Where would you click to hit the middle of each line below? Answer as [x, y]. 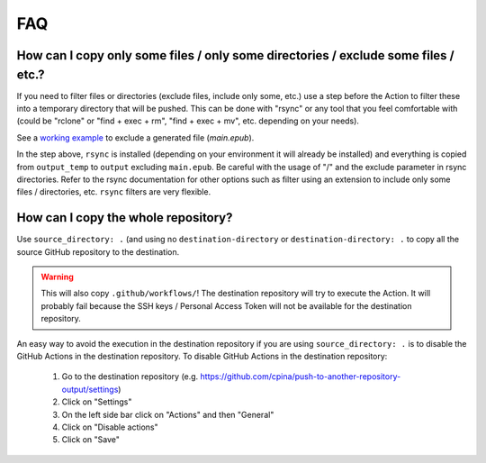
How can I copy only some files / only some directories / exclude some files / [235, 55]
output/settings [90, 389]
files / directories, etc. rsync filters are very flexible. [114, 192]
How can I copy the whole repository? [125, 218]
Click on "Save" [91, 440]
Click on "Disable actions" [110, 427]
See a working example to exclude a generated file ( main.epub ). [135, 137]
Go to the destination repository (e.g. [130, 377]
